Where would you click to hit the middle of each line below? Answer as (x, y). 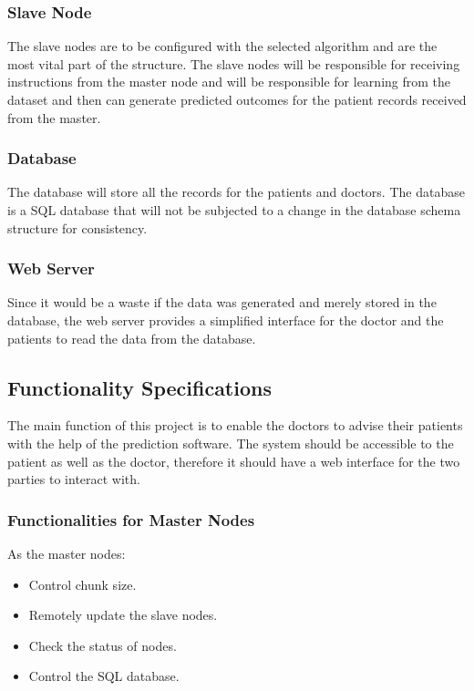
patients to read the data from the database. (132, 338)
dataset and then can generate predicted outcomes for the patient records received (237, 99)
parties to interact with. (74, 479)
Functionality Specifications (139, 387)
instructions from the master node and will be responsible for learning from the (229, 82)
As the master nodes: (67, 553)
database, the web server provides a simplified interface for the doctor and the (226, 320)
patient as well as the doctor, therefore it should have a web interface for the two (234, 461)
